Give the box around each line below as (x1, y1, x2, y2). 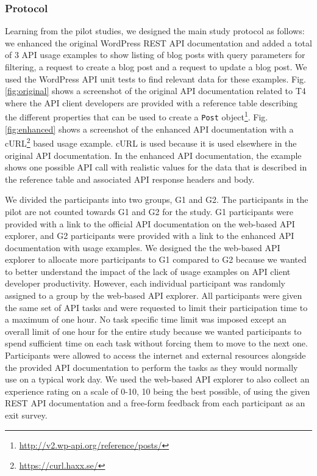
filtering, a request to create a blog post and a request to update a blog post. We (5, 60, 307, 73)
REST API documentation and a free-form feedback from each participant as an (5, 397, 305, 409)
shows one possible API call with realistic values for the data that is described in (5, 161, 307, 174)
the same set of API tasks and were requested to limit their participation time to (5, 301, 308, 313)
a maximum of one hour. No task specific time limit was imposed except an (5, 313, 287, 326)
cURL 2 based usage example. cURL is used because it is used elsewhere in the (5, 135, 297, 149)
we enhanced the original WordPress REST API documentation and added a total (5, 36, 312, 49)
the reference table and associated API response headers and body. (5, 172, 255, 185)
